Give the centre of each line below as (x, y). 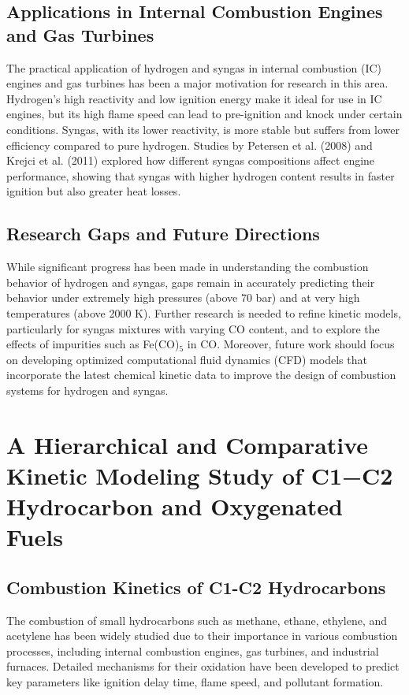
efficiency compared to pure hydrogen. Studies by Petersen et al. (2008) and (190, 145)
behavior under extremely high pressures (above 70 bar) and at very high (183, 297)
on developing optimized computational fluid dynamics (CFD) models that (187, 359)
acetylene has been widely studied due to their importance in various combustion (202, 636)
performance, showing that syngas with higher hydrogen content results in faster (201, 175)
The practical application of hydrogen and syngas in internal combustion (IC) (194, 67)
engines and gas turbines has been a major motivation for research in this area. (197, 83)
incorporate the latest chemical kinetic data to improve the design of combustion (201, 375)
